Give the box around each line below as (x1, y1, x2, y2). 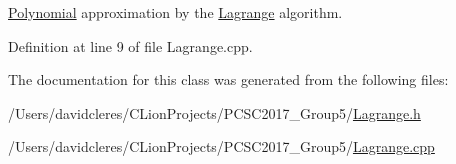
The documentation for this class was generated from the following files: (8, 69, 449, 90)
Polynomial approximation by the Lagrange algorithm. (8, 2, 343, 22)
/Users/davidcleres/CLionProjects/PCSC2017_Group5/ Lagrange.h (8, 102, 421, 123)
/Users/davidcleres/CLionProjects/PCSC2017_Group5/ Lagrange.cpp (8, 136, 435, 157)
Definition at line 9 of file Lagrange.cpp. (8, 35, 253, 56)
